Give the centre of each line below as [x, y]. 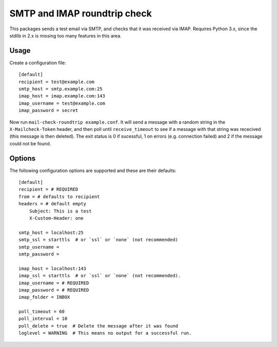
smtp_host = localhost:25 [51, 233]
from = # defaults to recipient [59, 197]
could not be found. [30, 143]
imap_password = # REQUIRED [54, 290]
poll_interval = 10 [43, 319]
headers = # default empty [53, 204]
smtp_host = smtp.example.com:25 [61, 89]
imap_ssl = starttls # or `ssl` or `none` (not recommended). [100, 276]
